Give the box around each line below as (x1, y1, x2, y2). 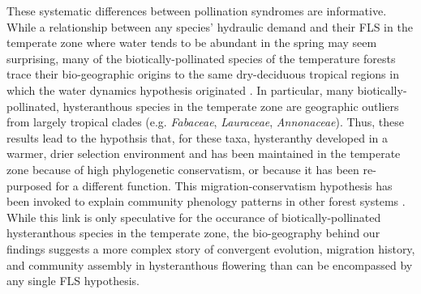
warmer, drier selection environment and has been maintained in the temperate (6, 145, 401, 162)
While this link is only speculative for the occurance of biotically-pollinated (6, 208, 381, 225)
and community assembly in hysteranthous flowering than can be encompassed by (6, 256, 413, 273)
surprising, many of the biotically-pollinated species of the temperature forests (6, 49, 396, 66)
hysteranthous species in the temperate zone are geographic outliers (62, 97, 399, 114)
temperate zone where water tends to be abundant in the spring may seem (6, 34, 377, 51)
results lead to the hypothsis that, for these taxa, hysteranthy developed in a (6, 129, 388, 146)
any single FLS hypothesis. (6, 272, 140, 289)
